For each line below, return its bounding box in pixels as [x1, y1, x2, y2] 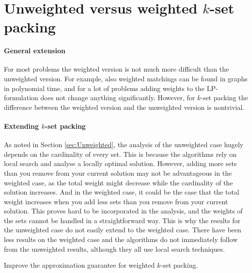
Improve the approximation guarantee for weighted [4, 260, 155, 270]
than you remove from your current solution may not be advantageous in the [4, 167, 232, 178]
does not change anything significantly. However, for [40, 92, 195, 103]
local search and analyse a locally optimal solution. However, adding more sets [4, 158, 237, 168]
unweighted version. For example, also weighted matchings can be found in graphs [4, 73, 248, 83]
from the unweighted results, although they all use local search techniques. [4, 243, 225, 254]
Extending [4, 121, 39, 131]
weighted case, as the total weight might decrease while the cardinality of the [4, 177, 233, 187]
